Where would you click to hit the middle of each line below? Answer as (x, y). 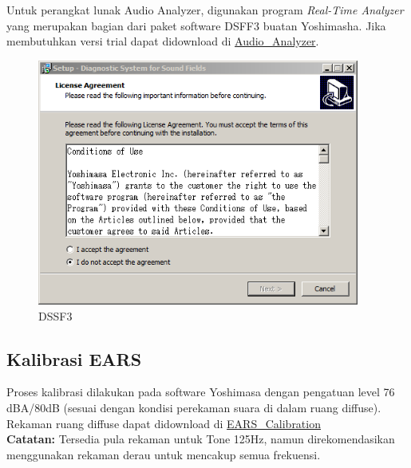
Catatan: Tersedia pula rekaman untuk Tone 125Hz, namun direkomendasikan (201, 439)
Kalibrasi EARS (74, 358)
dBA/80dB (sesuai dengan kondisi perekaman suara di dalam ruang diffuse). (194, 407)
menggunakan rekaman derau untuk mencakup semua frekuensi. (164, 454)
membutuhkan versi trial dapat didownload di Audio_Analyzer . (163, 41)
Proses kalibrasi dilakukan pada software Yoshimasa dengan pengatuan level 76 (201, 392)
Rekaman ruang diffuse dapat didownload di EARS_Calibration (164, 423)
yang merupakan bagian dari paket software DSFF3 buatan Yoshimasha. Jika (196, 25)
